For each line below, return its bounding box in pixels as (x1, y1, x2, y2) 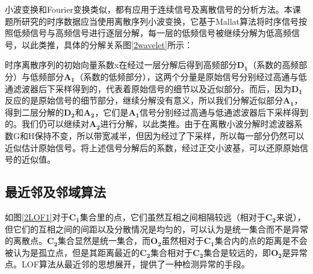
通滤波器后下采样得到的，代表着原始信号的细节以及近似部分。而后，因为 (5, 82, 291, 95)
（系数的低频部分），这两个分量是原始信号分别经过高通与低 (75, 70, 307, 83)
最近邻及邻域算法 (5, 182, 106, 201)
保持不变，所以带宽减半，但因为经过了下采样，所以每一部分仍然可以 (34, 129, 305, 142)
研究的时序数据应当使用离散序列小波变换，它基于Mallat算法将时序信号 (21, 14, 299, 27)
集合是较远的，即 (203, 246, 271, 258)
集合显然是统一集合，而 (58, 234, 151, 247)
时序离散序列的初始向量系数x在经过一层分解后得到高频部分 (5, 58, 237, 71)
